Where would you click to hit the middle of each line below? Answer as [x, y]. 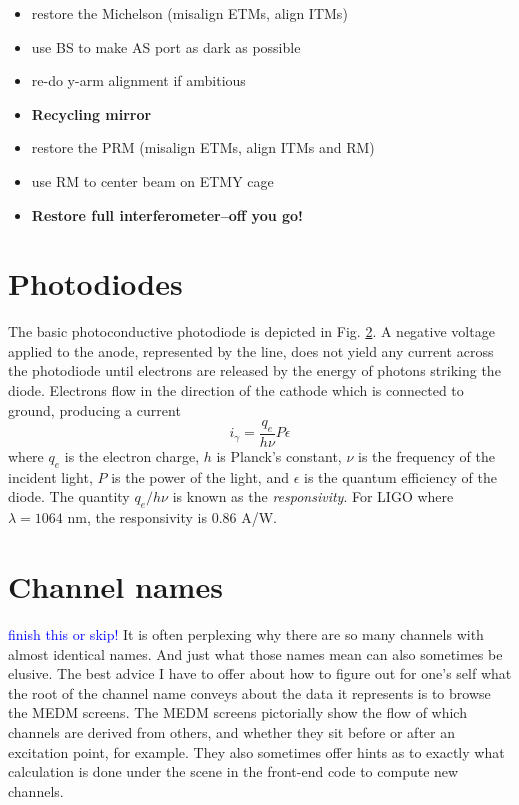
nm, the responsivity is [137, 517]
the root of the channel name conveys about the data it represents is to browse [249, 692]
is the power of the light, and [200, 476]
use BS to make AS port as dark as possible [166, 46]
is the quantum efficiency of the [400, 476]
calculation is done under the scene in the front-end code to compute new [233, 771]
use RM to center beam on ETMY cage [152, 180]
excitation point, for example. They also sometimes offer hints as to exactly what [256, 751]
